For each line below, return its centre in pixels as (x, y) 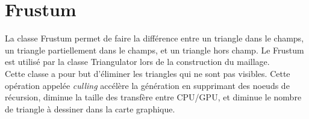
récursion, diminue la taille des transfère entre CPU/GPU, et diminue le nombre (153, 97)
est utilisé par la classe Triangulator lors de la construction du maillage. (137, 62)
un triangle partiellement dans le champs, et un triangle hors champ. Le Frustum (154, 50)
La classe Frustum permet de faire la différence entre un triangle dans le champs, (154, 38)
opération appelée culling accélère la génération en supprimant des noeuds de (147, 85)
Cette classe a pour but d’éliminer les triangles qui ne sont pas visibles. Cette (148, 73)
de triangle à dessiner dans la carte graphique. (90, 108)
